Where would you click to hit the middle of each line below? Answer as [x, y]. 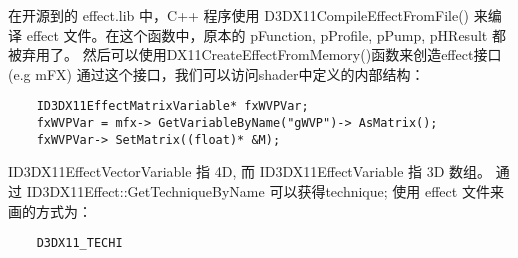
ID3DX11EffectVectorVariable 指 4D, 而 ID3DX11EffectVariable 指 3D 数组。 [250, 171]
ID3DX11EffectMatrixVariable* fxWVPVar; [172, 106]
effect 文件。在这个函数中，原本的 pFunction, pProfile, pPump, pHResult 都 [266, 34]
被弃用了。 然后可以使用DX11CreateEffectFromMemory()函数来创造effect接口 [255, 54]
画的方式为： [50, 210]
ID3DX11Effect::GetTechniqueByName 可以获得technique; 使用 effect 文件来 [265, 190]
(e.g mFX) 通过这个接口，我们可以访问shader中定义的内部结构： [216, 73]
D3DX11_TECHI [79, 243]
